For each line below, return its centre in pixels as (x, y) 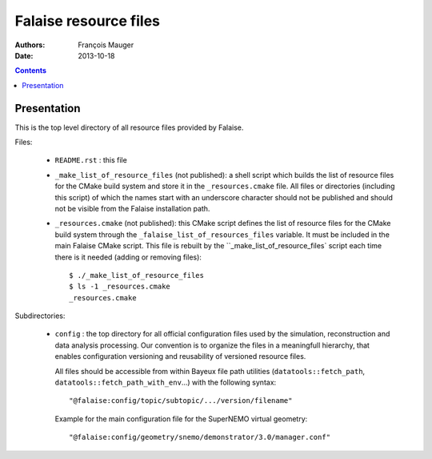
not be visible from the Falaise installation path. (132, 208)
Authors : (30, 45)
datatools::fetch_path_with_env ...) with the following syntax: (166, 382)
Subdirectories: (40, 316)
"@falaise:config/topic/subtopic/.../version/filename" (181, 401)
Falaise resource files (87, 21)
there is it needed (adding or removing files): (128, 257)
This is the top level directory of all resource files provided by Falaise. (129, 127)
